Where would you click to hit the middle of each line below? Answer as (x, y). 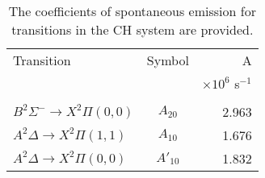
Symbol (168, 60)
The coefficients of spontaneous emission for (132, 11)
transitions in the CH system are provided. (132, 29)
